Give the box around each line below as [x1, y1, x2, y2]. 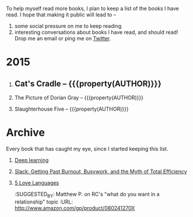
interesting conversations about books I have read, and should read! [14, 29, 178, 36]
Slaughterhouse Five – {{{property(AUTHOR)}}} [14, 105, 129, 112]
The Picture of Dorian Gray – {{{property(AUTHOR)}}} [14, 94, 144, 101]
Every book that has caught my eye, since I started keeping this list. [6, 145, 169, 152]
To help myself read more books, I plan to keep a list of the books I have [6, 5, 179, 12]
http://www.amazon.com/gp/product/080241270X [14, 204, 135, 211]
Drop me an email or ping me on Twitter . [14, 35, 111, 42]
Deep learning [14, 156, 49, 163]
